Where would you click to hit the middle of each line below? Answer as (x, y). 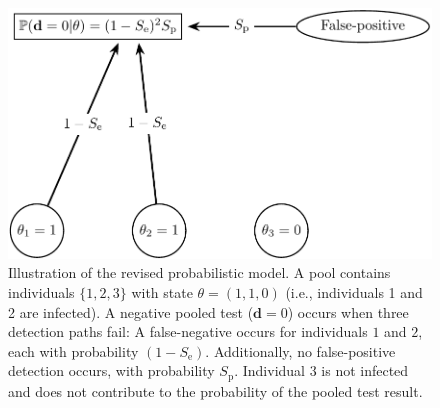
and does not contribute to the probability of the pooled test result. (215, 390)
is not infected (365, 370)
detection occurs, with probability (111, 370)
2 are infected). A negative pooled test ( (131, 311)
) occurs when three (348, 311)
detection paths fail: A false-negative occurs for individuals (188, 331)
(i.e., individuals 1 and (354, 291)
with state (162, 291)
